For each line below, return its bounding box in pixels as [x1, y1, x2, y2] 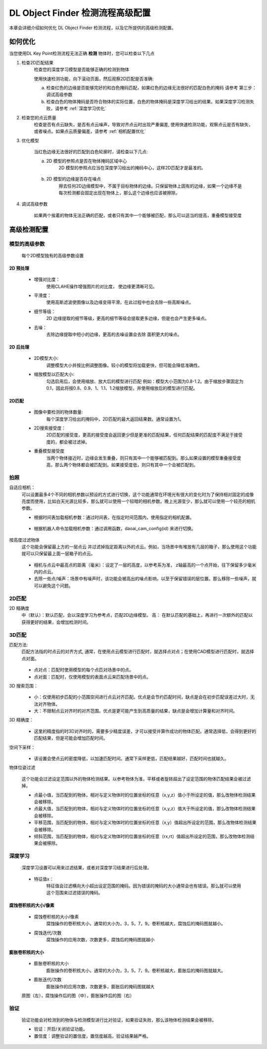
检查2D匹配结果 [21, 59, 54, 65]
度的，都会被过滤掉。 [46, 439, 90, 445]
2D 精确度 [9, 605, 30, 611]
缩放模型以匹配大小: [34, 371, 75, 377]
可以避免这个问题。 [34, 583, 73, 589]
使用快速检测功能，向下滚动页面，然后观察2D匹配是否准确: [34, 76, 154, 82]
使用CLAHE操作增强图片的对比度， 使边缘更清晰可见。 [46, 283, 158, 289]
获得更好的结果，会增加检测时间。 [21, 619, 91, 625]
